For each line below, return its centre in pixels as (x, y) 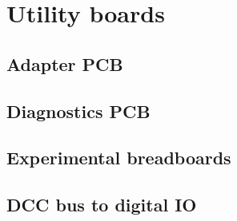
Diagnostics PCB (78, 110)
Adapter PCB (65, 63)
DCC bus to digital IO (102, 205)
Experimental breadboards (119, 158)
